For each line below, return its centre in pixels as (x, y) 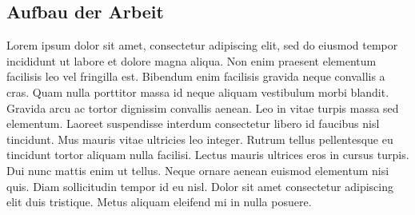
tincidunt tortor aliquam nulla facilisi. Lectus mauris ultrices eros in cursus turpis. (208, 155)
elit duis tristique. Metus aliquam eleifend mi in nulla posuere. (159, 202)
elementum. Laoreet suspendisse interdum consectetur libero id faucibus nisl (193, 123)
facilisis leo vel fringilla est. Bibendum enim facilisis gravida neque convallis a (196, 76)
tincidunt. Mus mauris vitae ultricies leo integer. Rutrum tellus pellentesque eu (200, 139)
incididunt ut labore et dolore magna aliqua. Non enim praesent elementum (192, 60)
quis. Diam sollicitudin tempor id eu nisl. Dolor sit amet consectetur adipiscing (200, 186)
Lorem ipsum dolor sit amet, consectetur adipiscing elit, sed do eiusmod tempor (202, 45)
